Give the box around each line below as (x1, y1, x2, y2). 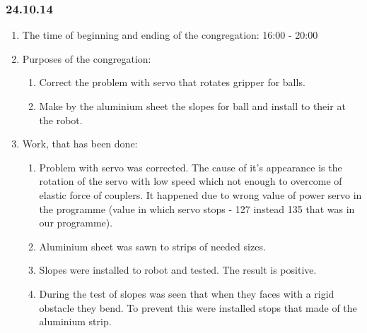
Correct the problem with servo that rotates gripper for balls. (39, 75, 305, 90)
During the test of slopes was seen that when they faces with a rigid (39, 286, 334, 301)
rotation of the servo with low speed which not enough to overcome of (39, 174, 342, 188)
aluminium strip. (39, 314, 112, 329)
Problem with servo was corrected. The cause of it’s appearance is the (39, 159, 342, 174)
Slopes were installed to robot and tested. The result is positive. (39, 262, 317, 277)
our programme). (39, 215, 113, 230)
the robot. (39, 112, 83, 127)
